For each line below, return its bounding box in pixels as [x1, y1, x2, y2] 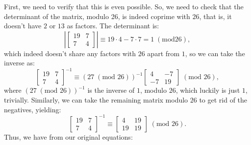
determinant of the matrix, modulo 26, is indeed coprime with [4, 11, 190, 21]
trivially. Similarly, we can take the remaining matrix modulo [4, 95, 188, 105]
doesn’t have [4, 21, 42, 31]
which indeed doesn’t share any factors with [4, 48, 136, 58]
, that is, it [199, 11, 232, 21]
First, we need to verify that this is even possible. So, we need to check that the [4, 1, 244, 11]
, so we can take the [185, 48, 245, 58]
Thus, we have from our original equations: [4, 131, 133, 142]
